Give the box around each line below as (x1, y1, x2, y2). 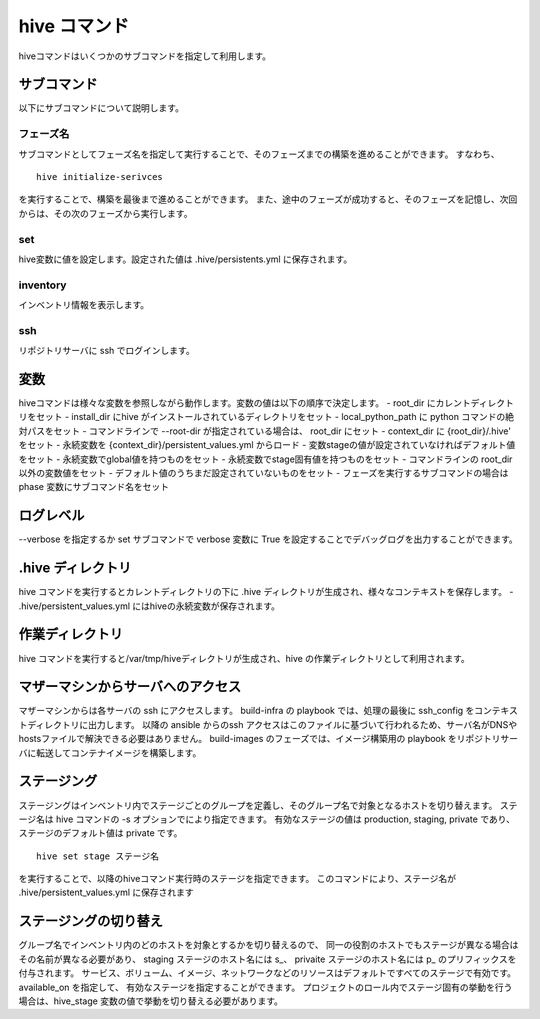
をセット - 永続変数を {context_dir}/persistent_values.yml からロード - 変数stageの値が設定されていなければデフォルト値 (18, 439, 516, 451)
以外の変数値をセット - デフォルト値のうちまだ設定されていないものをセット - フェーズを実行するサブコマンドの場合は (18, 467, 509, 479)
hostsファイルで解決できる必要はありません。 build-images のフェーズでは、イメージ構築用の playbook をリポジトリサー (18, 733, 519, 745)
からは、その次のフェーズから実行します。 (18, 207, 193, 219)
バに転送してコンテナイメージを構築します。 (18, 746, 202, 759)
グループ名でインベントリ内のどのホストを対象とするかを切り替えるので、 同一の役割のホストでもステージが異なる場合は (18, 939, 519, 951)
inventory (18, 278, 67, 292)
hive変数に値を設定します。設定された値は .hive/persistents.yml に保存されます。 (18, 253, 353, 265)
